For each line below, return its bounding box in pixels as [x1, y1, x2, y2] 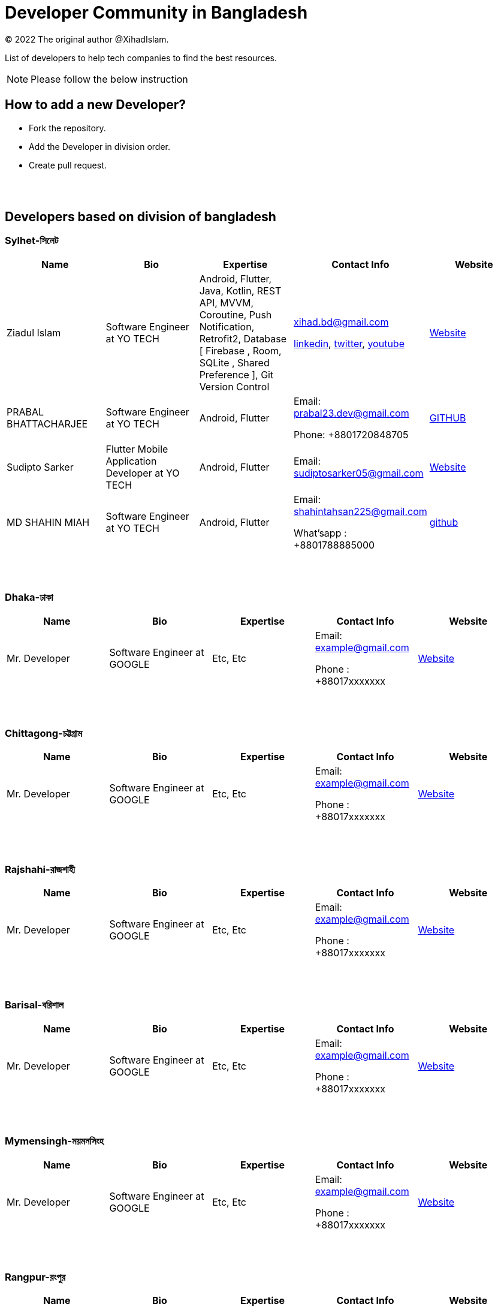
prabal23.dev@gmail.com [294, 406, 409, 419]
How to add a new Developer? [5, 97, 186, 113]
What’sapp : [294, 526, 347, 539]
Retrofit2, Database [199, 332, 287, 345]
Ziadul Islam [7, 326, 61, 339]
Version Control [199, 380, 270, 393]
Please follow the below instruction [31, 73, 188, 85]
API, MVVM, [199, 296, 254, 309]
